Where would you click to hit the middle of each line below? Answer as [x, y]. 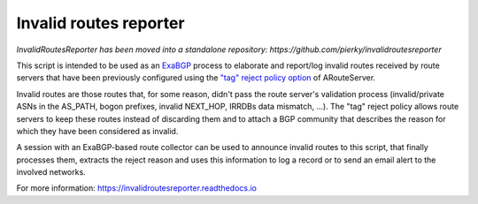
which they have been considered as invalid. [97, 131]
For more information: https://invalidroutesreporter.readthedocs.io [136, 188]
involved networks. [51, 172]
